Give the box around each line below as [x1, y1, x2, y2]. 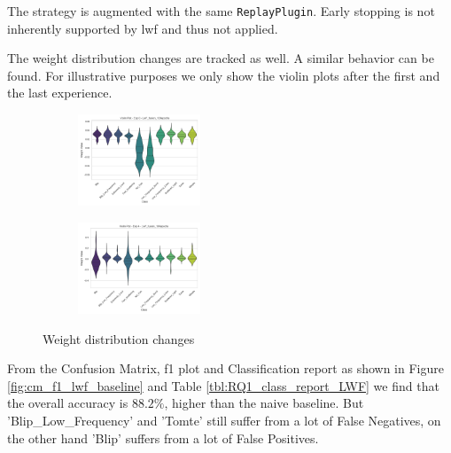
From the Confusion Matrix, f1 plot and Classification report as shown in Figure [7, 359, 444, 378]
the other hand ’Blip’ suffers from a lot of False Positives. [7, 428, 319, 447]
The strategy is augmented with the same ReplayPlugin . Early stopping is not [7, 2, 435, 20]
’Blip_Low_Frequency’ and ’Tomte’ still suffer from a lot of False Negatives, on [7, 410, 441, 429]
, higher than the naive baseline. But [164, 394, 364, 412]
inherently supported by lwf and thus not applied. [7, 19, 278, 37]
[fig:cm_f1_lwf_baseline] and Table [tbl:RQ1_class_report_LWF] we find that [7, 376, 439, 394]
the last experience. [7, 83, 113, 102]
